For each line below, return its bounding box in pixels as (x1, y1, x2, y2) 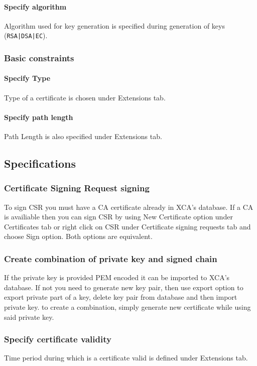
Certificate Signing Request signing (4, 182, 150, 194)
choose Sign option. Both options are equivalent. (4, 231, 153, 241)
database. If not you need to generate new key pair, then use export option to (4, 282, 243, 292)
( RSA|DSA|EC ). (4, 30, 48, 41)
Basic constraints (4, 51, 74, 64)
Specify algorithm (4, 1, 67, 12)
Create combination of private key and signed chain (4, 252, 217, 265)
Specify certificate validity (4, 333, 111, 345)
